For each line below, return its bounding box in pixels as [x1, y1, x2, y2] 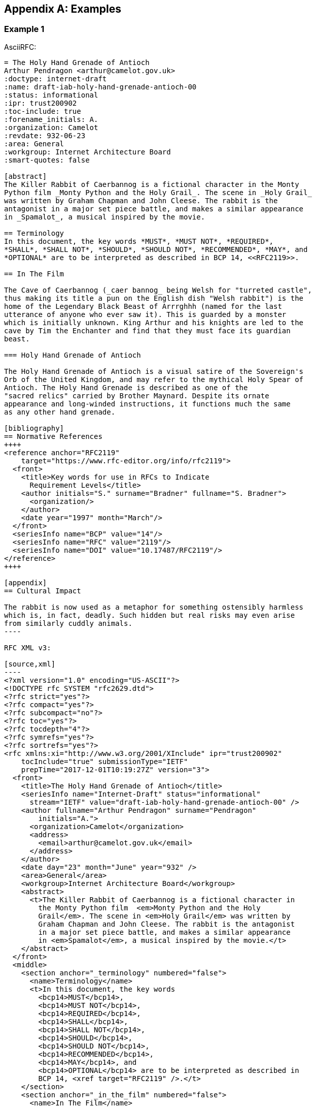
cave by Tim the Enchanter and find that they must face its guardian [4, 326, 291, 335]
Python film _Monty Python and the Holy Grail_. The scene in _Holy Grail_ [4, 188, 312, 197]
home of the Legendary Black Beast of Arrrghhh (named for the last [4, 302, 282, 310]
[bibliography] [4, 424, 64, 432]
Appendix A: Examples [4, 3, 121, 15]
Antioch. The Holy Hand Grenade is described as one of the [4, 383, 248, 392]
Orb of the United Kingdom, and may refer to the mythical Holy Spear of [4, 375, 304, 384]
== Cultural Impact [4, 586, 81, 595]
